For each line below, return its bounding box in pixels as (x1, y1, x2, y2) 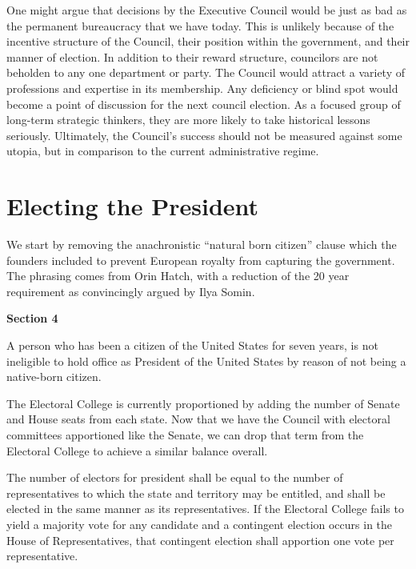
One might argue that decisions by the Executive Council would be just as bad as (6, 2, 407, 18)
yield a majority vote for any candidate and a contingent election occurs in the (6, 515, 393, 532)
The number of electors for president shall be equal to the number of (6, 469, 343, 486)
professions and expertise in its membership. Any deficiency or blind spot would (6, 79, 398, 96)
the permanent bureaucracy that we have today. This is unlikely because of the (6, 17, 394, 34)
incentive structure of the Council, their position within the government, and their (6, 33, 410, 50)
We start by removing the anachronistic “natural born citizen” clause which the (6, 236, 397, 253)
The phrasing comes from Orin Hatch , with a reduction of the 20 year (6, 267, 350, 284)
